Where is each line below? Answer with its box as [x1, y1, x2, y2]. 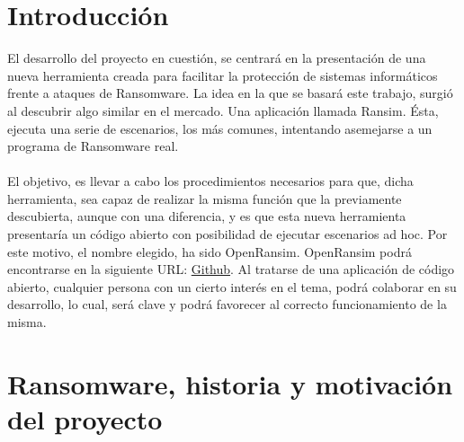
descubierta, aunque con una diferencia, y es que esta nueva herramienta [7, 207, 406, 225]
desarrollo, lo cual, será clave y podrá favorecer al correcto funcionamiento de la [7, 295, 447, 314]
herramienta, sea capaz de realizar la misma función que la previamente [7, 189, 402, 208]
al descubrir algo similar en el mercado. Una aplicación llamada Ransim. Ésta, [7, 101, 439, 119]
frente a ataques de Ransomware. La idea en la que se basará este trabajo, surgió [7, 84, 453, 102]
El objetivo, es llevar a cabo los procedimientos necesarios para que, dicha [7, 172, 414, 190]
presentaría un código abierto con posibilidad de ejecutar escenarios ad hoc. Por [7, 225, 448, 243]
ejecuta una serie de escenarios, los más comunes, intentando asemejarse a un [7, 119, 433, 137]
